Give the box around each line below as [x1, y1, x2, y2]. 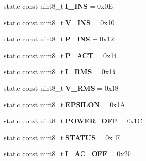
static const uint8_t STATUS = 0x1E [4, 132, 121, 142]
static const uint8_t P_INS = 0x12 [4, 34, 114, 44]
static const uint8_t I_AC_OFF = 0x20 [4, 148, 131, 159]
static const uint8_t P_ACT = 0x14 [4, 50, 117, 60]
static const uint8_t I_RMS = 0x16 [4, 66, 116, 77]
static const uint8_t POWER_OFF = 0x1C [4, 116, 143, 126]
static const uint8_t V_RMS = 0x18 [4, 82, 119, 93]
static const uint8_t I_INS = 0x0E [4, 1, 113, 11]
